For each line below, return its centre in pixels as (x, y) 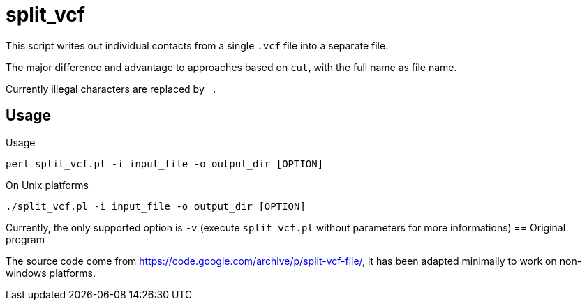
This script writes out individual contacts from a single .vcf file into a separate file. (197, 45)
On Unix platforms (47, 185)
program (25, 239)
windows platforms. (51, 273)
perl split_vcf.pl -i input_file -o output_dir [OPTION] (165, 163)
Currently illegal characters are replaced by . (111, 89)
